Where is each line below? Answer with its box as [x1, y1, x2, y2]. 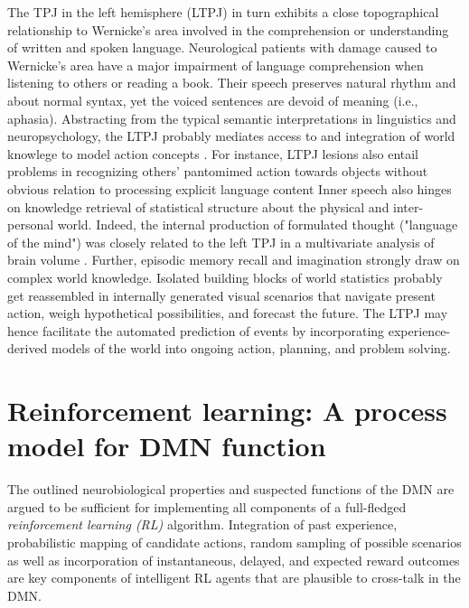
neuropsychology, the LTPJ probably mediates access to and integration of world [7, 126, 455, 145]
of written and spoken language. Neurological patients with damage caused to [7, 38, 437, 57]
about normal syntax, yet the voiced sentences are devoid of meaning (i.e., [7, 90, 418, 109]
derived [7, 339, 48, 358]
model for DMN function [7, 427, 326, 464]
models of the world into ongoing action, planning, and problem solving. [52, 339, 451, 358]
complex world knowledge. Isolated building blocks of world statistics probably [7, 267, 443, 286]
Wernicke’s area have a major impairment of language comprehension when [7, 55, 424, 74]
